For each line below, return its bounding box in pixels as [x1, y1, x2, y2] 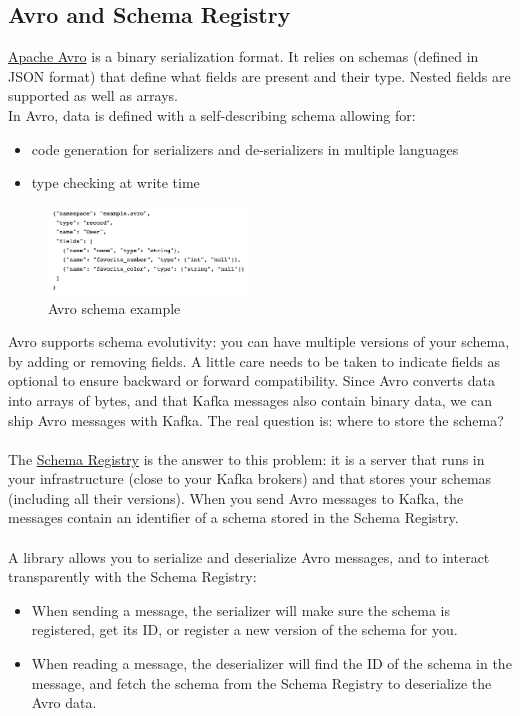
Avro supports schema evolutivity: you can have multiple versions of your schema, [8, 331, 510, 352]
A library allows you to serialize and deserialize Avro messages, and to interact [8, 546, 490, 567]
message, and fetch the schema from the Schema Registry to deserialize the [31, 672, 492, 693]
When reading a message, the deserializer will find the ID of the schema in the [31, 653, 512, 674]
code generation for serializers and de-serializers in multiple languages [31, 138, 459, 159]
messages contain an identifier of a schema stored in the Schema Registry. [8, 507, 459, 528]
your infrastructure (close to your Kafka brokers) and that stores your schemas [8, 468, 492, 489]
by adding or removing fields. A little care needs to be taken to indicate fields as [8, 350, 500, 371]
